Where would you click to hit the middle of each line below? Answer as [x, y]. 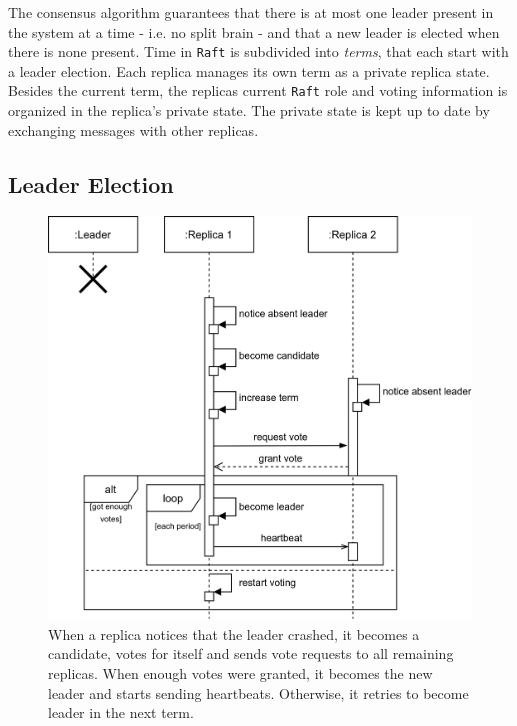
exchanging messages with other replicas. [133, 129]
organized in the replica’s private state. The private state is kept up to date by [249, 110]
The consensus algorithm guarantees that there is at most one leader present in [251, 12]
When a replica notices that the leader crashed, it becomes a [234, 633]
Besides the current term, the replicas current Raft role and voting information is [258, 90]
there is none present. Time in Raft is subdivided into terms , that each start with [258, 51]
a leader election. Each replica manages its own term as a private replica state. [249, 70]
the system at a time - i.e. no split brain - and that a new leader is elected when [254, 31]
